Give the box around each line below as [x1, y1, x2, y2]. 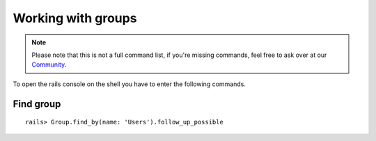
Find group [13, 98, 61, 110]
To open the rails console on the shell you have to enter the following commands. [13, 80, 246, 88]
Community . [31, 60, 67, 69]
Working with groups [13, 10, 137, 26]
